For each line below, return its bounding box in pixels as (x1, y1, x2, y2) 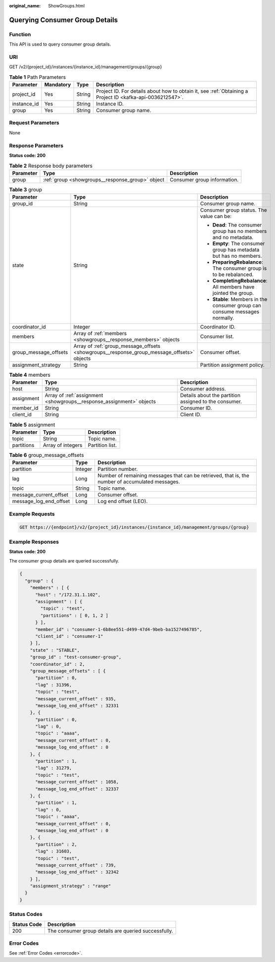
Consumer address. (180, 386, 226, 393)
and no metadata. (212, 234, 254, 241)
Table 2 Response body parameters (9, 162, 92, 169)
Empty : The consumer (212, 240, 265, 247)
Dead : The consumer (212, 222, 262, 228)
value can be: (200, 213, 232, 220)
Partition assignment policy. (200, 362, 265, 369)
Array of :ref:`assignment (45, 392, 103, 399)
